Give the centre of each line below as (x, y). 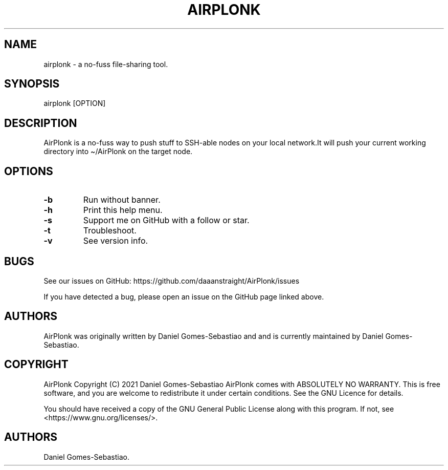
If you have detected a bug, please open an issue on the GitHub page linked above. (184, 296)
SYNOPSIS (32, 84)
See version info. (116, 241)
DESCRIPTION (41, 123)
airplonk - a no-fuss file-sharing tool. (106, 64)
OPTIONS (29, 171)
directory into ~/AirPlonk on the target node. (118, 152)
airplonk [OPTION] (75, 103)
